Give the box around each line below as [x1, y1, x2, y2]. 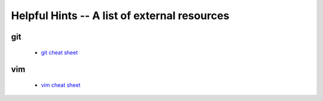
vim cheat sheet [41, 81, 81, 88]
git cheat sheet [41, 48, 78, 56]
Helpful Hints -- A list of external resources [11, 9, 230, 22]
